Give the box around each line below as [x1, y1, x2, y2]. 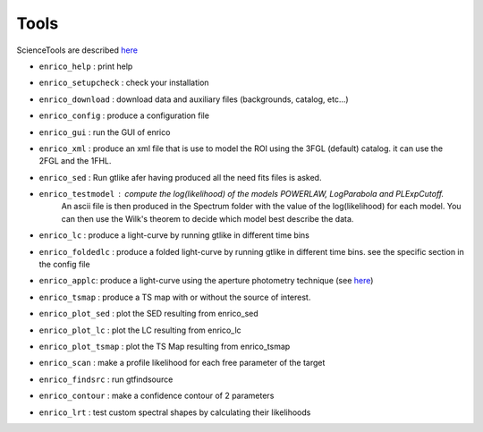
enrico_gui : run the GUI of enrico [38, 126, 171, 138]
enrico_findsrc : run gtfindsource [38, 374, 174, 385]
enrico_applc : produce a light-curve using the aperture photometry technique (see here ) [38, 275, 374, 286]
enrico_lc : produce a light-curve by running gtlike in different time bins [38, 230, 310, 241]
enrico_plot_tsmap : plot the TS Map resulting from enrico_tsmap [38, 341, 291, 352]
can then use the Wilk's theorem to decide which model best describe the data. [61, 213, 354, 224]
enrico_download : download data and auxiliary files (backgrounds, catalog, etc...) [38, 94, 349, 105]
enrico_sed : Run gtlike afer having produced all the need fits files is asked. [38, 172, 322, 182]
